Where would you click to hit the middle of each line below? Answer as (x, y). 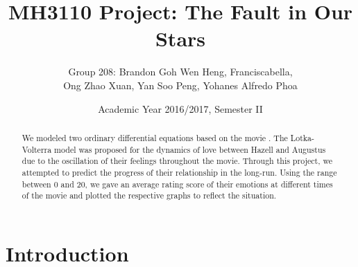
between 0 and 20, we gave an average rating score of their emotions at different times (177, 184)
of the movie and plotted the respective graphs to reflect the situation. (149, 195)
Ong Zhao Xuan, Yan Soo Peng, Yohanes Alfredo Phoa (180, 85)
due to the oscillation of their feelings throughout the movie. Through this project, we (177, 161)
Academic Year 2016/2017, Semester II (180, 108)
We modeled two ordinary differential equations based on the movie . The (155, 137)
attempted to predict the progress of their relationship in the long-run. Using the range (179, 172)
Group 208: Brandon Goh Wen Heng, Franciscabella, (180, 72)
